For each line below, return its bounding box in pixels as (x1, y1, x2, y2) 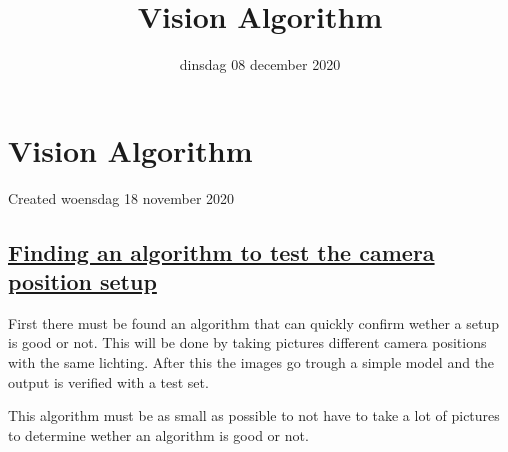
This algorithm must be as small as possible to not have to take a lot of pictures (8, 405, 500, 426)
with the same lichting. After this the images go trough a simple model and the (8, 352, 495, 373)
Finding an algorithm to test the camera (8, 236, 435, 267)
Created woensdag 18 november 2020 (8, 187, 235, 208)
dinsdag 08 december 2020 (179, 54, 341, 75)
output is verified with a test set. (8, 371, 209, 392)
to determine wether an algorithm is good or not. (8, 424, 309, 445)
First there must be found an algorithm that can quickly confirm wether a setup (8, 312, 500, 333)
